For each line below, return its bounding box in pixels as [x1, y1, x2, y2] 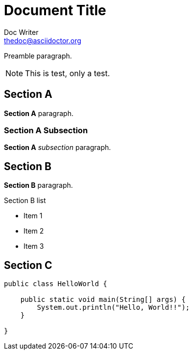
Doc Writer [4, 28, 39, 36]
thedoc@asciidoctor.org [4, 36, 81, 45]
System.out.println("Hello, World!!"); [37, 303, 190, 312]
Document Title [4, 2, 106, 19]
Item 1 [24, 211, 43, 220]
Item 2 [24, 227, 44, 236]
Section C [4, 259, 52, 271]
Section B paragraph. [4, 181, 73, 190]
